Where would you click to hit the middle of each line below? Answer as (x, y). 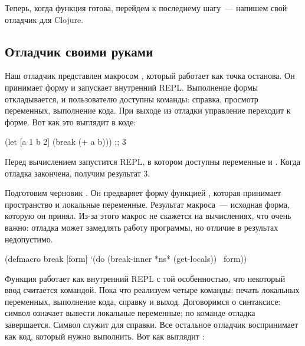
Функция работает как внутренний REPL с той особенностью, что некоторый (145, 278)
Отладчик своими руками (79, 51)
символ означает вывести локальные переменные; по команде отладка (130, 313)
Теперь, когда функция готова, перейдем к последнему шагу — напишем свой (146, 8)
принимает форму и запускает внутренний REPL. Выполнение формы (132, 87)
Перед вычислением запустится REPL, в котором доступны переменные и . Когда (153, 161)
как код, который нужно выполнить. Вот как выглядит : (105, 336)
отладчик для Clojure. (44, 19)
